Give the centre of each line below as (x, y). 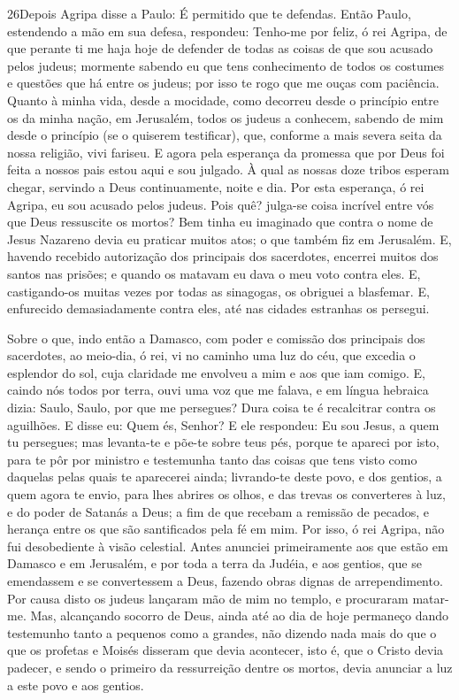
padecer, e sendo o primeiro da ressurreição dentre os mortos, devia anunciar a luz (230, 667)
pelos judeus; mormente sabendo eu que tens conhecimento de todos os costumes (226, 65)
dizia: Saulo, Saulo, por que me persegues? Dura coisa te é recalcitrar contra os (222, 408)
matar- (431, 598)
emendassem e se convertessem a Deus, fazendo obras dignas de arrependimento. (225, 581)
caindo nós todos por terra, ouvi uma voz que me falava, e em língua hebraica (218, 390)
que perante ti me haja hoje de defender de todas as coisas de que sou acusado (220, 48)
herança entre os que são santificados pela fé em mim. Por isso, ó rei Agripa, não (226, 529)
